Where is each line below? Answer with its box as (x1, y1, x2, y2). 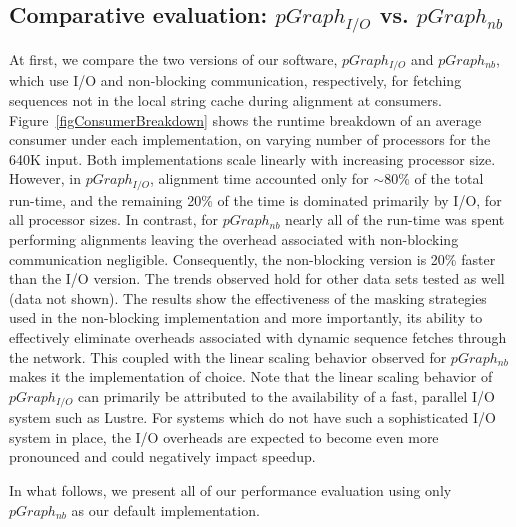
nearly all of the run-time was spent (285, 209, 505, 230)
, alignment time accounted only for (150, 168, 369, 189)
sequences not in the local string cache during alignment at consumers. (9, 90, 442, 111)
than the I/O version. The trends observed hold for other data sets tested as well (9, 268, 505, 289)
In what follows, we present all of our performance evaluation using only (9, 480, 452, 501)
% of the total (398, 168, 484, 189)
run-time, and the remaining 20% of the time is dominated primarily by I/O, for (9, 189, 502, 210)
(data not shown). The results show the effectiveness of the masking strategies (9, 287, 487, 308)
